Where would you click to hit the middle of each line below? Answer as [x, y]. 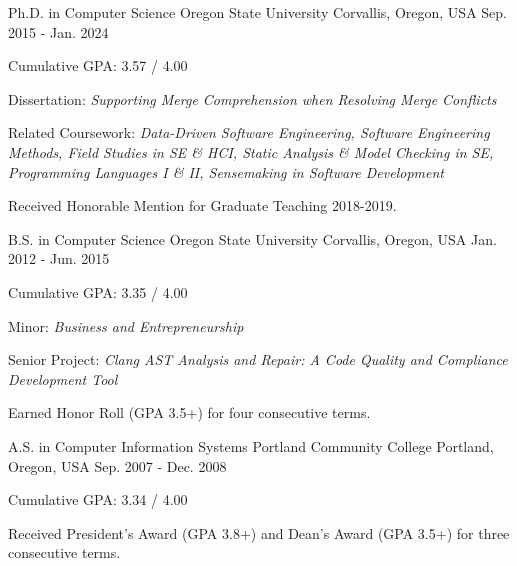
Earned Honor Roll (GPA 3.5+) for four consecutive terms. [189, 412]
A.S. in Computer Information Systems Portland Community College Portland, [251, 445]
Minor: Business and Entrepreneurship [126, 325]
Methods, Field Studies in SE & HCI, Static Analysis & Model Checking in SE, [251, 151]
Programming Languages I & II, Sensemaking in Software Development [226, 171]
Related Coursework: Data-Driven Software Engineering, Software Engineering [249, 132]
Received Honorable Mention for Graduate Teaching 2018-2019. [202, 205]
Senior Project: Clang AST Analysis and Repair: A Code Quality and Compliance [258, 359]
